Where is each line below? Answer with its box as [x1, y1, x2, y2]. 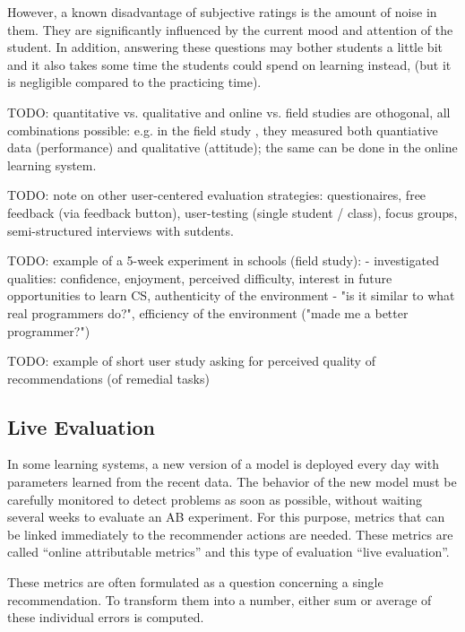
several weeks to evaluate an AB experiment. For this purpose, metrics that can [7, 507, 445, 526]
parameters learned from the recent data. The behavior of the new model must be [7, 472, 457, 491]
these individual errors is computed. [7, 608, 204, 627]
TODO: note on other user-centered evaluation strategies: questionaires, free [7, 186, 426, 204]
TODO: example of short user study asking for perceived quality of [7, 351, 375, 370]
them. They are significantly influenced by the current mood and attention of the [7, 20, 453, 39]
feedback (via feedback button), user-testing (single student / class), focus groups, [7, 203, 458, 221]
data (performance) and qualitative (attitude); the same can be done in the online [7, 138, 458, 157]
